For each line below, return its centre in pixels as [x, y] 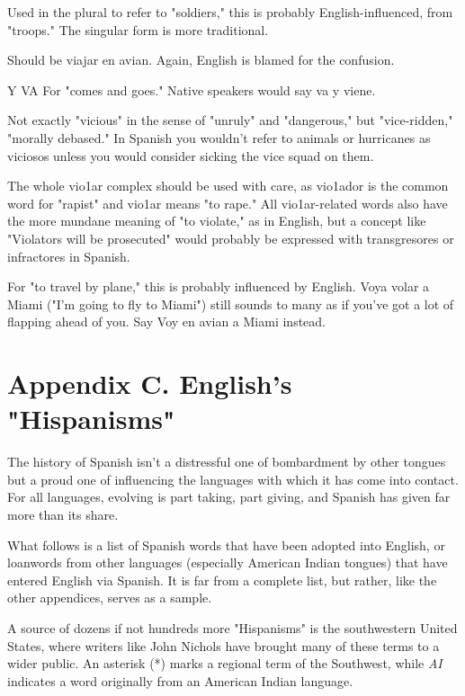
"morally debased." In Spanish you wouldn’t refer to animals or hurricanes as [219, 137]
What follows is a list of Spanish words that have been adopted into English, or [226, 544]
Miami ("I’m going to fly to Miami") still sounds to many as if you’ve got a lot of [231, 303]
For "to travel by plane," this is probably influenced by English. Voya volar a [219, 286]
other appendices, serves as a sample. [110, 598]
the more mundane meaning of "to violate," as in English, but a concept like [217, 221]
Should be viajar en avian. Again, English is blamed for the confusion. [201, 60]
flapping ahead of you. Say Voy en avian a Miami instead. [167, 321]
